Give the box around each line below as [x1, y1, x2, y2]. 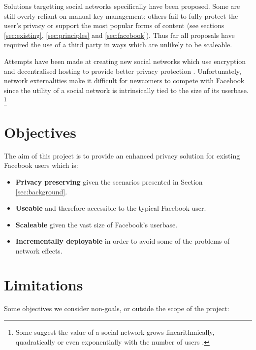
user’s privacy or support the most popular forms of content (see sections [4, 20, 224, 31]
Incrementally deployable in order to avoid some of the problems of [15, 236, 230, 246]
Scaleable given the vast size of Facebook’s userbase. [15, 219, 178, 229]
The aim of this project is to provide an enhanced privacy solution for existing [4, 150, 240, 160]
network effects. [15, 245, 63, 255]
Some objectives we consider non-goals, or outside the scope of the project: [4, 303, 229, 313]
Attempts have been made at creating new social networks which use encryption [4, 56, 246, 66]
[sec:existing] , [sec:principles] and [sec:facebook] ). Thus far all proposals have [4, 30, 235, 40]
